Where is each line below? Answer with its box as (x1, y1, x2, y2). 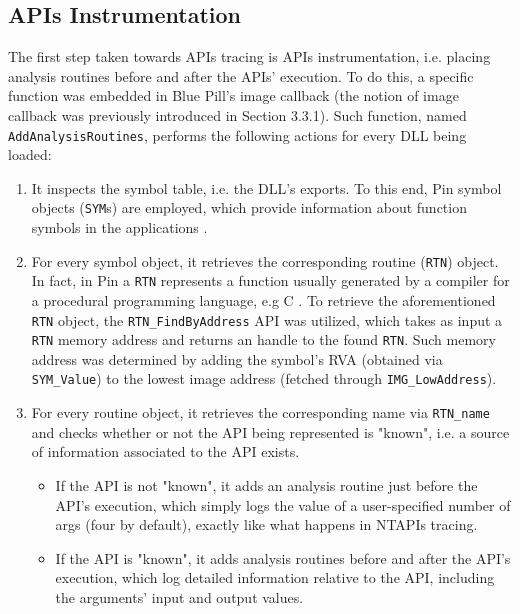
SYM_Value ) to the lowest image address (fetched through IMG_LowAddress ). (31, 368, 497, 389)
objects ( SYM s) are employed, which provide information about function (31, 197, 467, 218)
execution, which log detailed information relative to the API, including (55, 567, 495, 588)
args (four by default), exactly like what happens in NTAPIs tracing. (55, 514, 478, 535)
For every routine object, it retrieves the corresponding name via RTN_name (31, 402, 490, 423)
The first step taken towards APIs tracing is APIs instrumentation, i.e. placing (8, 46, 491, 67)
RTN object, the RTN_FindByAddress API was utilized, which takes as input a (31, 309, 503, 330)
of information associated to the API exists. (31, 441, 300, 462)
